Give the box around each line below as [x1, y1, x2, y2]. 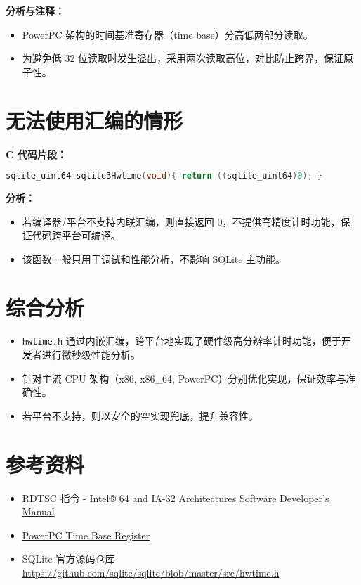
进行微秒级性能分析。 [41, 347, 140, 362]
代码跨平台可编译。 [32, 228, 121, 243]
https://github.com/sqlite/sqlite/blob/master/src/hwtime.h [22, 565, 280, 579]
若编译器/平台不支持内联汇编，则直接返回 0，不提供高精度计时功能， [22, 214, 341, 229]
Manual [22, 504, 55, 519]
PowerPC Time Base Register [22, 527, 150, 542]
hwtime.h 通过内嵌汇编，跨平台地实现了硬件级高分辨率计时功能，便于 [22, 333, 341, 348]
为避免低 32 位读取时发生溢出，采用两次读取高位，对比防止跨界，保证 [22, 51, 344, 65]
